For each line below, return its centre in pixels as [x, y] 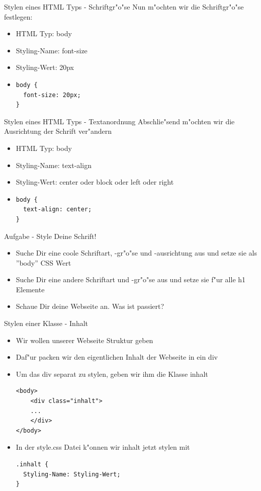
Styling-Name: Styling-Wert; [72, 474]
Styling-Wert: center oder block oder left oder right [95, 182]
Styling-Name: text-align [54, 165]
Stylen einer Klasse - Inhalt [46, 323]
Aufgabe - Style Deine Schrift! [50, 236]
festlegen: [18, 16]
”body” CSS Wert [43, 262]
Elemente [30, 289]
